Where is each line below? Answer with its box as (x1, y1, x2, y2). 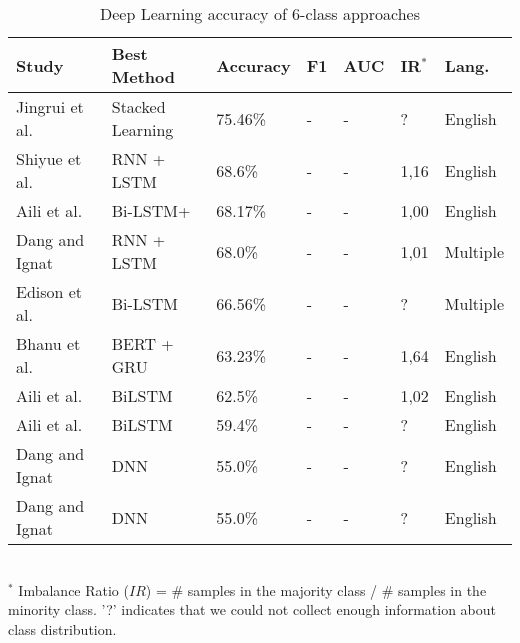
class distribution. (8, 618, 117, 639)
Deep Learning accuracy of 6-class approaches (100, 2, 420, 25)
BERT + (111, 332, 174, 355)
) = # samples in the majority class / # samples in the (145, 579, 487, 600)
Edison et (16, 280, 83, 303)
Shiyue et (16, 147, 82, 170)
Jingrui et (16, 95, 84, 118)
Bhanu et (16, 332, 81, 355)
